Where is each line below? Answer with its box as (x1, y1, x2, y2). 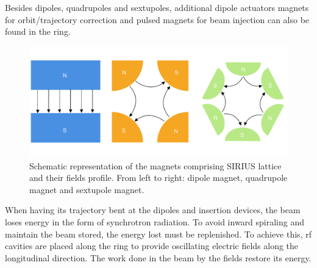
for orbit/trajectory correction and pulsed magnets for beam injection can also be (5, 13, 310, 26)
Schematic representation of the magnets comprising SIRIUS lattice (29, 159, 282, 172)
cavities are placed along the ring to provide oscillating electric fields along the (5, 239, 299, 252)
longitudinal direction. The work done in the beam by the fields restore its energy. (5, 251, 312, 264)
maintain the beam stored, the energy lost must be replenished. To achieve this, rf (5, 227, 312, 240)
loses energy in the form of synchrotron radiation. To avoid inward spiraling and (5, 215, 305, 228)
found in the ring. (5, 25, 71, 38)
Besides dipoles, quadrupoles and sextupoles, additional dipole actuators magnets (5, 1, 309, 13)
